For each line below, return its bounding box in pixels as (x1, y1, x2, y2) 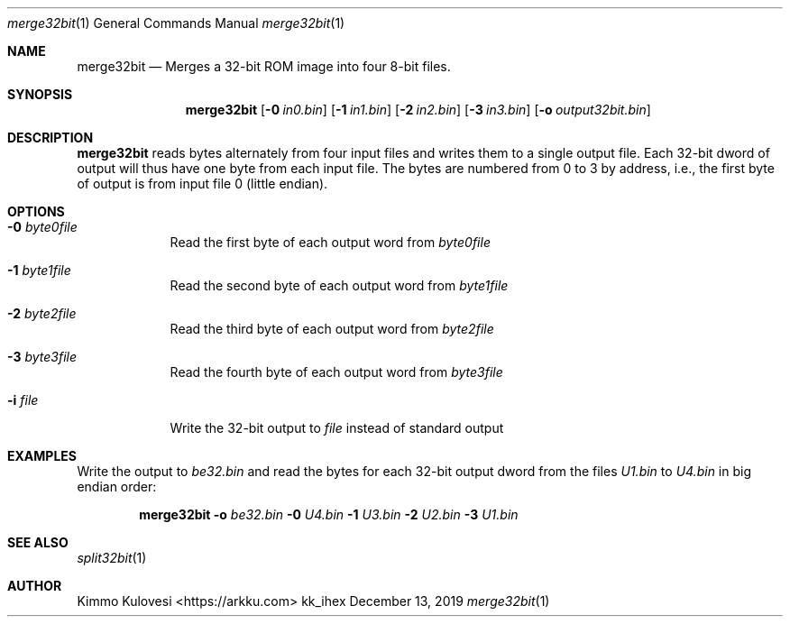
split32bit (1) (77, 550, 147, 565)
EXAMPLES (7, 448, 77, 463)
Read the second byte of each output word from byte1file (170, 278, 509, 293)
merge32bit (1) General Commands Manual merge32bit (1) (7, 15, 345, 31)
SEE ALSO (7, 535, 69, 550)
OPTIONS (7, 204, 65, 219)
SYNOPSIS (7, 87, 73, 102)
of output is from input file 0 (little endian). (77, 176, 328, 191)
